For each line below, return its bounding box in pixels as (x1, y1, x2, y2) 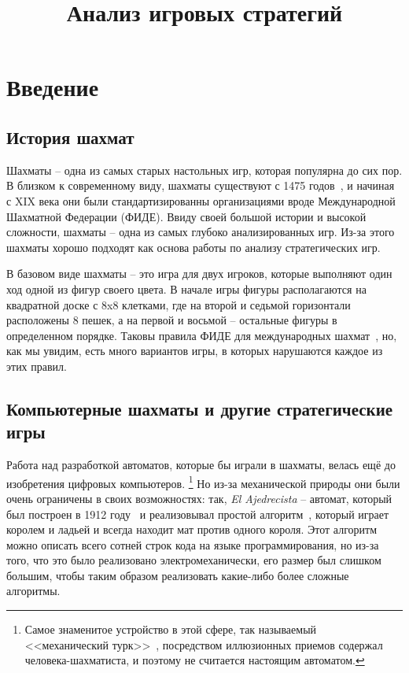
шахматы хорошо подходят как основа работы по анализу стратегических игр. (6, 239, 381, 255)
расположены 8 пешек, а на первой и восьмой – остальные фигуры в (6, 312, 337, 328)
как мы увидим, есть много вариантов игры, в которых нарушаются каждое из (6, 342, 383, 359)
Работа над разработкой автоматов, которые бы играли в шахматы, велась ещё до (6, 457, 396, 473)
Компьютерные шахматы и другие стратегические (6, 396, 393, 420)
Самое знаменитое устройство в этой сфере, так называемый (24, 621, 317, 638)
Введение (6, 71, 99, 103)
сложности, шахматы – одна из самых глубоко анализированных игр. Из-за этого (6, 224, 395, 240)
